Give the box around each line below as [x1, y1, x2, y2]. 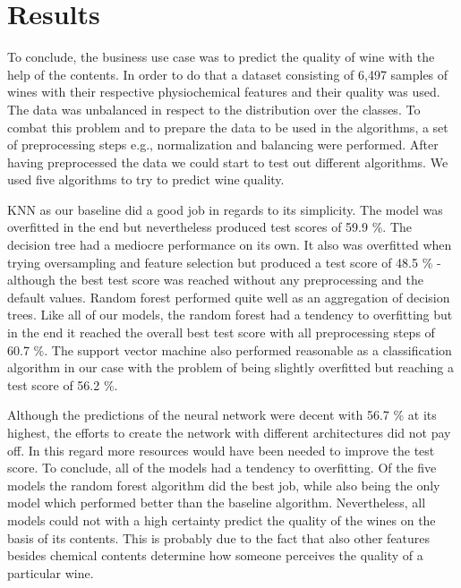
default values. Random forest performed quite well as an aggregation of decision [7, 287, 450, 306]
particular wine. [7, 563, 94, 582]
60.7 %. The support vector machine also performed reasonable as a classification [7, 340, 452, 359]
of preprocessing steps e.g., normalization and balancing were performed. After [7, 135, 439, 154]
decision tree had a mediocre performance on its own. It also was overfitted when [7, 235, 452, 254]
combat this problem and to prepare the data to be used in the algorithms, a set [7, 117, 448, 136]
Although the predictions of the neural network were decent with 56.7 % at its [7, 405, 437, 424]
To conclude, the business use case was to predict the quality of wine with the [7, 47, 435, 66]
